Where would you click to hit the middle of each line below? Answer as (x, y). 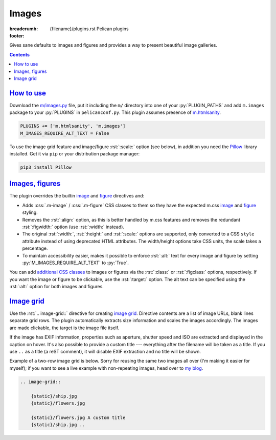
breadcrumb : (24, 29)
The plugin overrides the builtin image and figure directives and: (77, 196)
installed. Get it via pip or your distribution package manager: (75, 153)
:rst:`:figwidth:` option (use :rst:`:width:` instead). (73, 227)
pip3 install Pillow (46, 167)
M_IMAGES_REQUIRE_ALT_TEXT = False (65, 133)
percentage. (35, 248)
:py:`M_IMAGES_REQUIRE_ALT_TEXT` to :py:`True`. (75, 263)
